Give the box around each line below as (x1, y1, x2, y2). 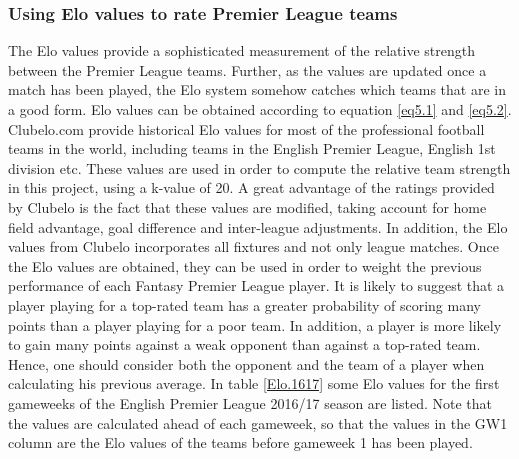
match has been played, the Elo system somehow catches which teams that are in (8, 79, 506, 100)
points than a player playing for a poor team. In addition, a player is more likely (8, 314, 502, 335)
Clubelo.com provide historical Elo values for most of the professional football (8, 118, 485, 139)
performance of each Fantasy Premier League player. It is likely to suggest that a (8, 275, 505, 296)
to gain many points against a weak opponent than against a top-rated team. (8, 334, 481, 355)
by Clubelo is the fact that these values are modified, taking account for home (8, 196, 487, 217)
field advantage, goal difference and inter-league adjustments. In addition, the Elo (8, 216, 508, 237)
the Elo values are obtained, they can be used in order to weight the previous (8, 255, 482, 276)
